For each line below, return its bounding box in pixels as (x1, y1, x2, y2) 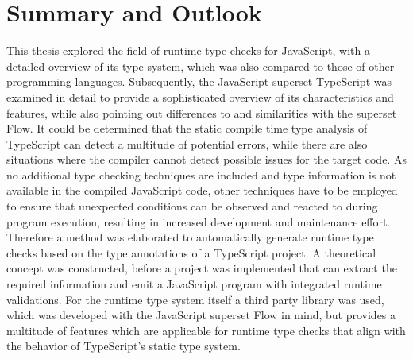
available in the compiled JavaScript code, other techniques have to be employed (6, 182, 398, 199)
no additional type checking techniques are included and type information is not (6, 166, 396, 183)
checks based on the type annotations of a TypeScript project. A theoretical (6, 244, 376, 261)
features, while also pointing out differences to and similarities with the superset (6, 104, 397, 121)
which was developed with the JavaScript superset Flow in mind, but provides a (6, 307, 396, 323)
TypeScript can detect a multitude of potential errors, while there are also (6, 135, 368, 152)
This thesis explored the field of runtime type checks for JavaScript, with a (6, 42, 370, 59)
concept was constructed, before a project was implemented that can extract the (6, 260, 397, 276)
